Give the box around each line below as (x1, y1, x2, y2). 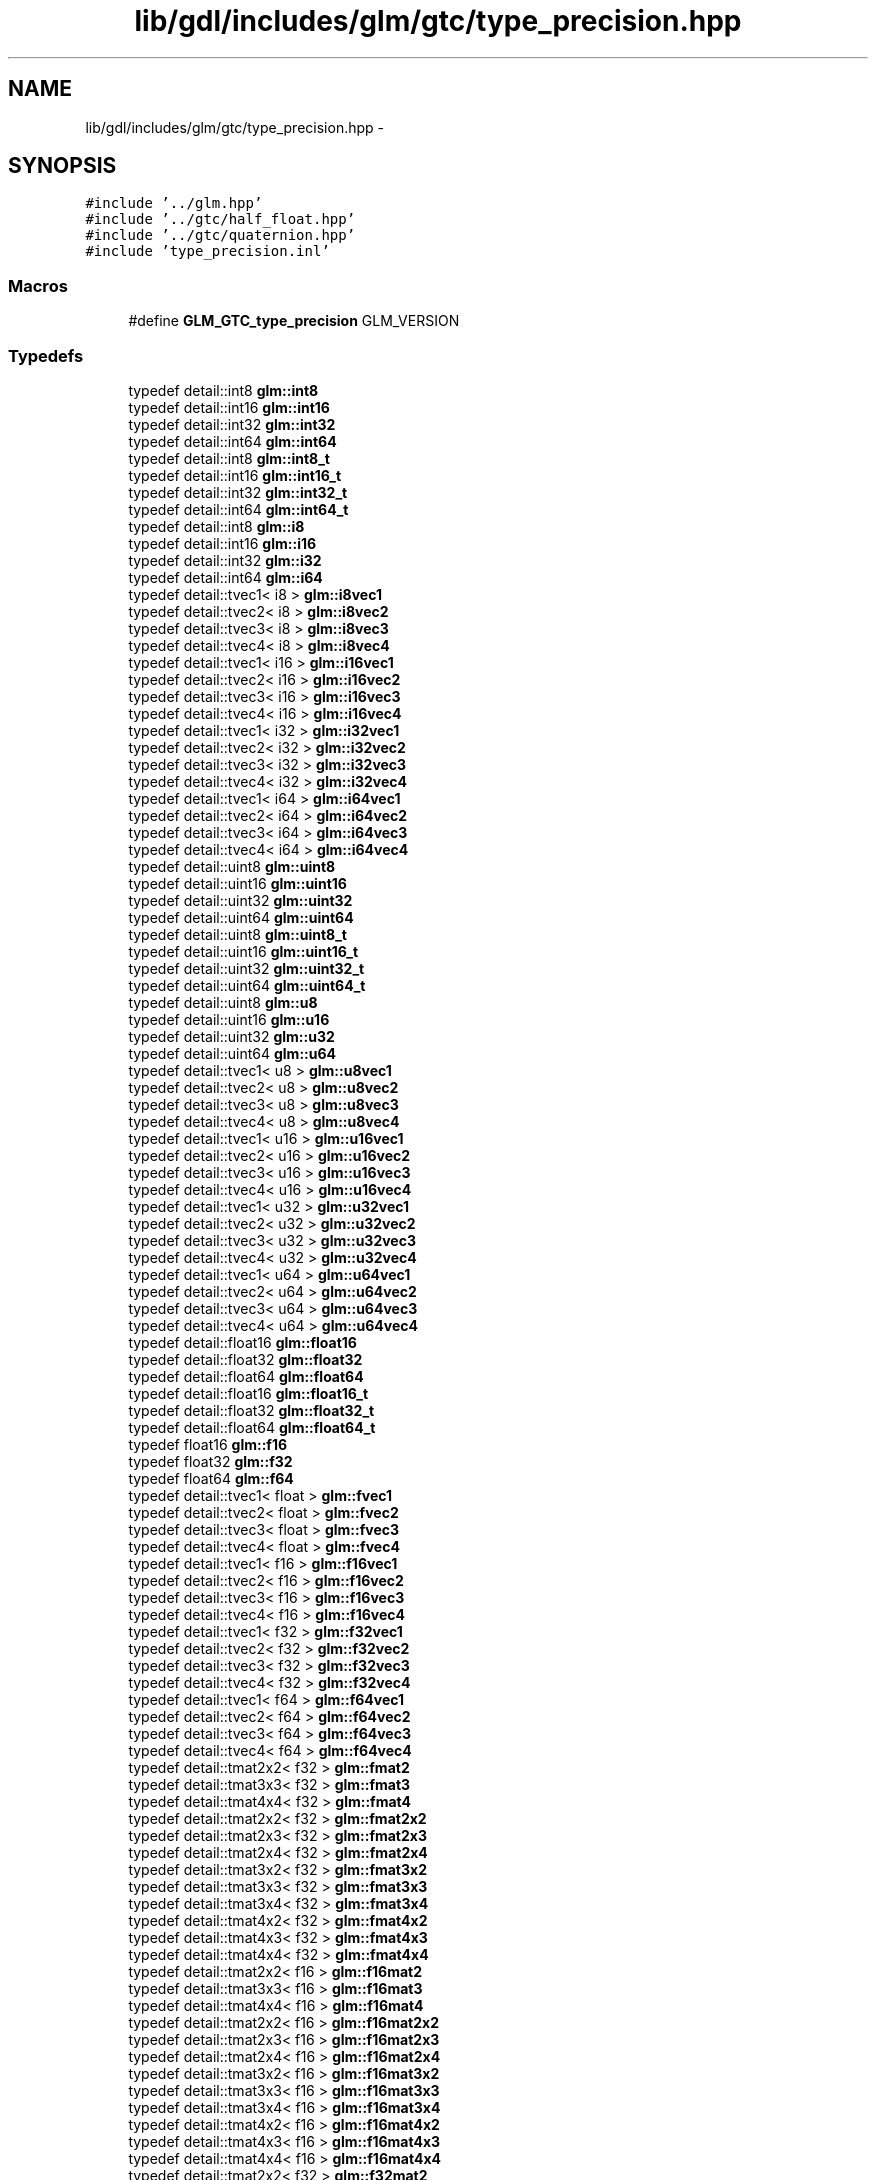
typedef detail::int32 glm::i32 (128, 551, 322, 569)
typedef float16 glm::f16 (128, 1435, 288, 1453)
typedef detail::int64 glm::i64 (128, 568, 323, 586)
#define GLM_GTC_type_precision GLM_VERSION (128, 312, 460, 330)
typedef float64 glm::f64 (128, 1469, 294, 1487)
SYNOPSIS (8, 153, 117, 179)
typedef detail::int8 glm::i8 (128, 517, 305, 535)
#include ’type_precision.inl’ (85, 243, 330, 260)
